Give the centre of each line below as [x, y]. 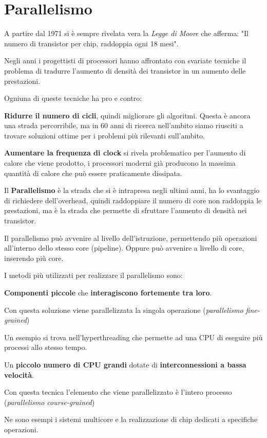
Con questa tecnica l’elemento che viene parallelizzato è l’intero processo [118, 392]
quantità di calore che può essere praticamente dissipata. [93, 173]
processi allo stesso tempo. [46, 347]
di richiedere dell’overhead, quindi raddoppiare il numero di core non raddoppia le [133, 200]
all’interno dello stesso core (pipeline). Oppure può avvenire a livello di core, [124, 248]
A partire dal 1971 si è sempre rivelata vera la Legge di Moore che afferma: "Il [126, 33]
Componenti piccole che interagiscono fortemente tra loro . [108, 292]
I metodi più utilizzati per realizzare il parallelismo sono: [93, 275]
